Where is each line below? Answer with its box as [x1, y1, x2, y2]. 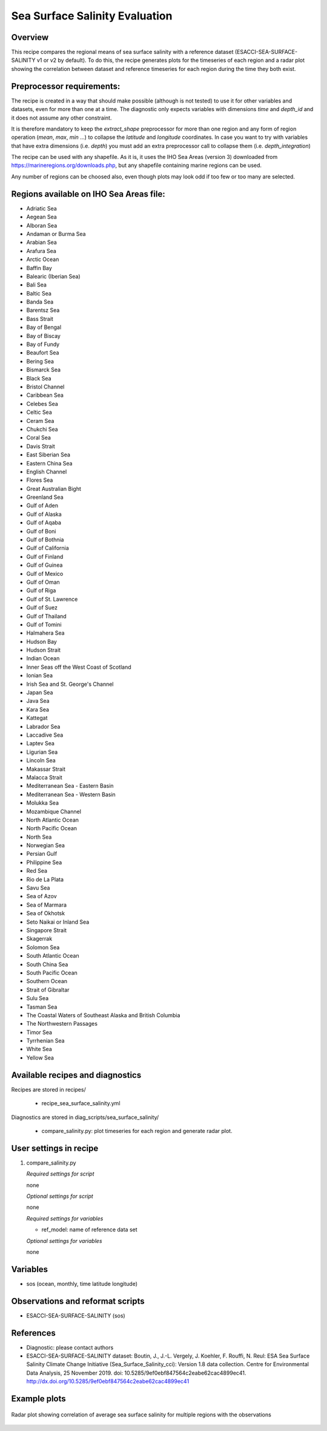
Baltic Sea [26, 289, 51, 297]
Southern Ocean [26, 978, 68, 985]
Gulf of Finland [26, 553, 64, 560]
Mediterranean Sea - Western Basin [26, 791, 116, 798]
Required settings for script [26, 1170, 94, 1177]
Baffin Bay [26, 264, 53, 271]
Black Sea [26, 374, 51, 382]
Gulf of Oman [26, 578, 60, 586]
